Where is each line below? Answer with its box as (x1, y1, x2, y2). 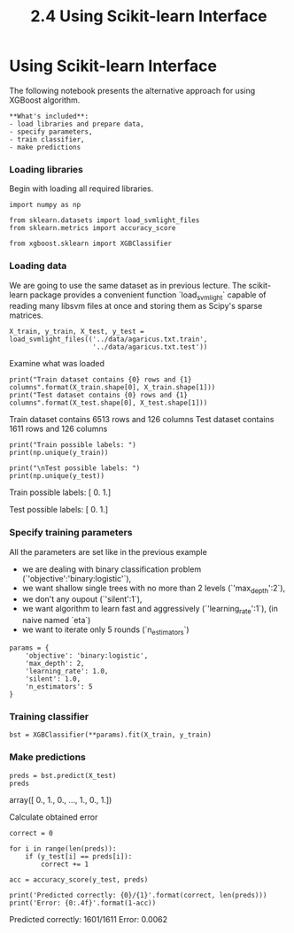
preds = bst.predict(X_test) (9, 771, 117, 780)
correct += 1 (41, 860, 89, 868)
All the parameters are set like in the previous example (9, 546, 208, 557)
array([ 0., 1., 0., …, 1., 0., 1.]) (9, 794, 112, 805)
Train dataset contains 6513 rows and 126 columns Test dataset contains (9, 414, 275, 425)
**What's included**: (9, 112, 89, 120)
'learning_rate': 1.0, (25, 667, 109, 676)
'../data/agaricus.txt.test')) (92, 343, 208, 351)
